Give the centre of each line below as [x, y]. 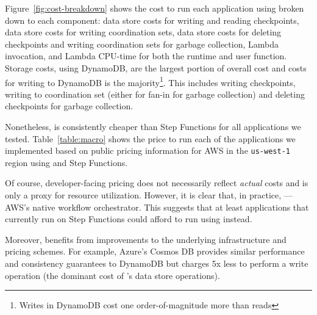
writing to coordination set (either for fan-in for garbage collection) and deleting [155, 94]
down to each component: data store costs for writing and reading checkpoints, [152, 20]
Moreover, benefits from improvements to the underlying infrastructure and [146, 239]
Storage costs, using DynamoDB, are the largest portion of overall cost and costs [156, 67]
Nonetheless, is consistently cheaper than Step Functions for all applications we [153, 126]
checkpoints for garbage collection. [69, 106]
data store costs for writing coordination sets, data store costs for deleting [143, 32]
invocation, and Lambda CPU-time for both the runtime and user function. [146, 56]
